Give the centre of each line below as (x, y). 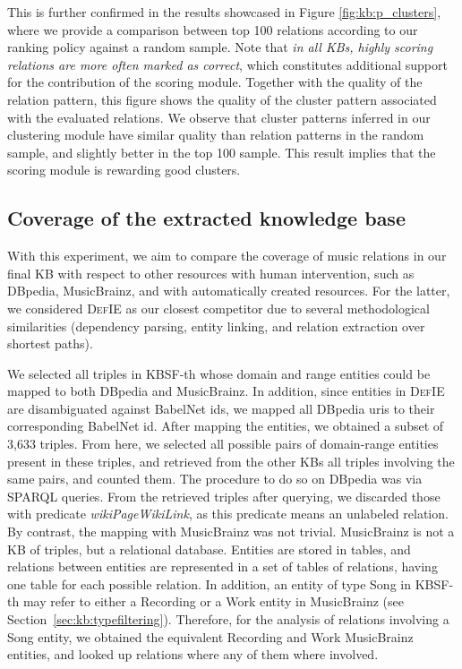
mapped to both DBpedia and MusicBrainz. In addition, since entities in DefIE (226, 391)
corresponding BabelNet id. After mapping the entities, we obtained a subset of (226, 426)
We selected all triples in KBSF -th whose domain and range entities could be (219, 373)
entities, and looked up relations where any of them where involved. (193, 654)
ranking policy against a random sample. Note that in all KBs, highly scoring (220, 47)
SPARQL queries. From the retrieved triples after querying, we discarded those (224, 496)
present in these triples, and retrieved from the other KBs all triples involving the (231, 461)
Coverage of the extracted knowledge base (206, 218)
